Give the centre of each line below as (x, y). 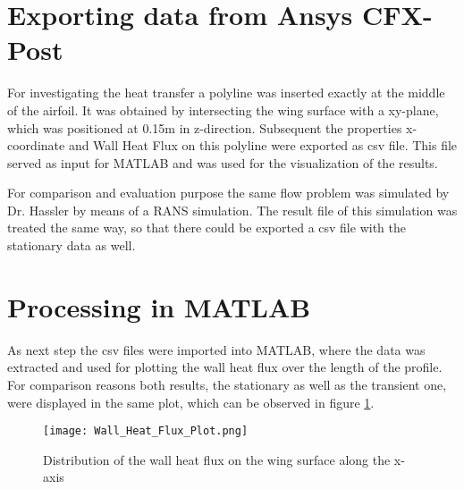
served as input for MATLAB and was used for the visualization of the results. (223, 162)
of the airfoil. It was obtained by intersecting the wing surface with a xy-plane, (223, 110)
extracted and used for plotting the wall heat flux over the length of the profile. (225, 367)
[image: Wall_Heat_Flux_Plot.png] (146, 431)
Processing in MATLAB (159, 306)
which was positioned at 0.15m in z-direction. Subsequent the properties (205, 127)
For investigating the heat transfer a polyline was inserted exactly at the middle (226, 93)
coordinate (36, 145)
